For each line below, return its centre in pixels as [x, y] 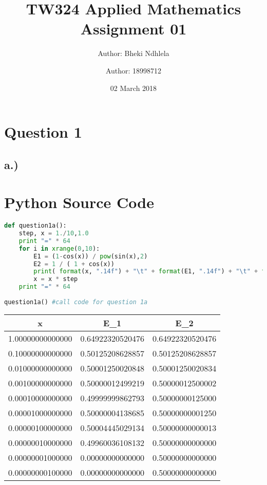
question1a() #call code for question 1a [76, 302]
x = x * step [56, 279]
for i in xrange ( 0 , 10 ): [59, 248]
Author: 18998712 [133, 70]
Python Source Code [79, 202]
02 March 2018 [133, 88]
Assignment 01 [133, 29]
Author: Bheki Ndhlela [133, 53]
